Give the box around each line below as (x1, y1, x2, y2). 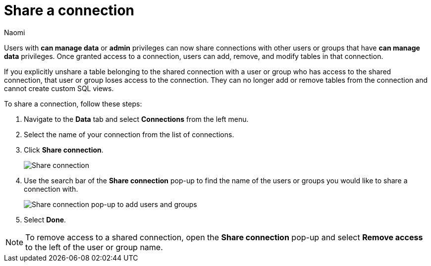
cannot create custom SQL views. (4, 84, 114, 93)
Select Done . (24, 215, 66, 224)
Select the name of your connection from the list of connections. (24, 130, 234, 139)
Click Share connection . (24, 145, 104, 154)
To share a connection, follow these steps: (4, 99, 142, 108)
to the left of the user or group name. (25, 242, 163, 252)
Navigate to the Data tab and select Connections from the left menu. (24, 114, 249, 123)
